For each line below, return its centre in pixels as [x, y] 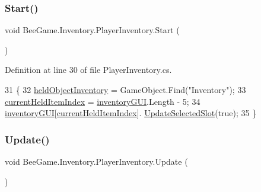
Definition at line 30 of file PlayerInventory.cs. [88, 70]
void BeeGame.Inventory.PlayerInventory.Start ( [92, 30]
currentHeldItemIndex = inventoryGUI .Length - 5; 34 [103, 101]
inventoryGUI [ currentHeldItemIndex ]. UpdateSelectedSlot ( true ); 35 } [131, 113]
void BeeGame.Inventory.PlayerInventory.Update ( [96, 161]
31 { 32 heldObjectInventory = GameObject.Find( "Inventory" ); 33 [125, 89]
